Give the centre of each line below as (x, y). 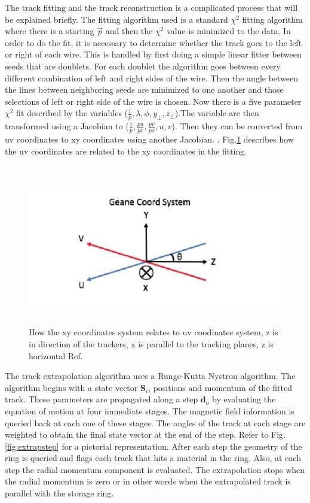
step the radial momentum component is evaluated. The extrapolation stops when (155, 469)
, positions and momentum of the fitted (220, 387)
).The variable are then (217, 113)
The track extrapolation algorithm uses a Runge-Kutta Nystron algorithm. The (150, 376)
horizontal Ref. (56, 355)
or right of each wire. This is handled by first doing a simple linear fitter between (153, 54)
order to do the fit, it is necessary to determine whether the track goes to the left (154, 42)
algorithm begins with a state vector (71, 387)
